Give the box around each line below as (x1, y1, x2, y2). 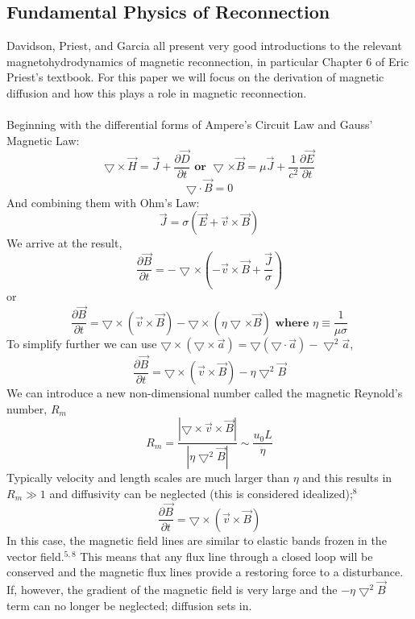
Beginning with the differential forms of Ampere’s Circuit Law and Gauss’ (6, 116, 373, 133)
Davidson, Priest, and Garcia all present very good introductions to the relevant (6, 37, 402, 54)
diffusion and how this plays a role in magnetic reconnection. (6, 84, 307, 101)
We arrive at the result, (6, 235, 122, 251)
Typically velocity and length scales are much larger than (6, 469, 290, 486)
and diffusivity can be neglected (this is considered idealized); (49, 484, 353, 501)
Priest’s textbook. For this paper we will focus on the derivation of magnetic (6, 69, 384, 85)
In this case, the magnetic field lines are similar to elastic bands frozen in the (6, 531, 387, 548)
